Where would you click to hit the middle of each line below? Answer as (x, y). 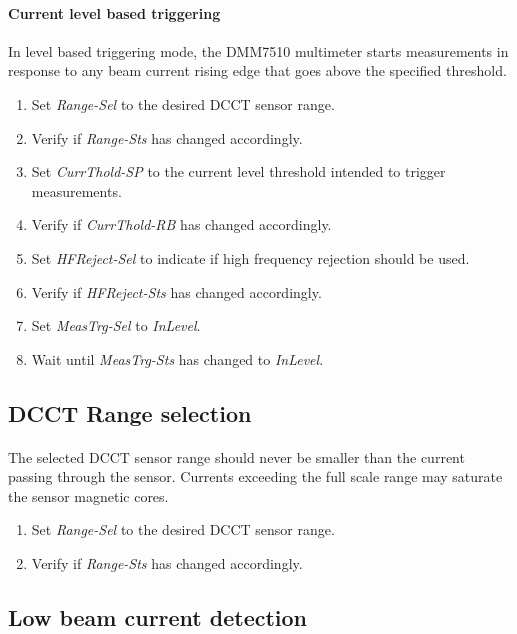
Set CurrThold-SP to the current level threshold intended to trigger (238, 171)
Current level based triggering (114, 12)
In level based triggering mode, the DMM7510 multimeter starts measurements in (258, 50)
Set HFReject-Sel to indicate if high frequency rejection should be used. (250, 257)
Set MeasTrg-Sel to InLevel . (116, 325)
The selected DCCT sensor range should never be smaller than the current (236, 456)
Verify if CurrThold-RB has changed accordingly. (181, 224)
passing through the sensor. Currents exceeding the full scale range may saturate (255, 476)
